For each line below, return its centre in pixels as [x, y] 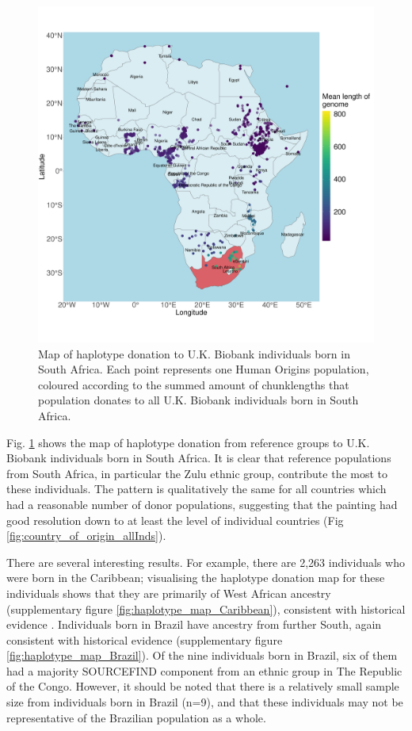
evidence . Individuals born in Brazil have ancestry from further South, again [194, 624]
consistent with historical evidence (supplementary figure [145, 639]
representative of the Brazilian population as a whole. [136, 717]
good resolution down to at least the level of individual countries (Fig [175, 520]
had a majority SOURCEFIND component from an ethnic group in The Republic [204, 670]
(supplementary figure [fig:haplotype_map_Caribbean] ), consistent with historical [206, 609]
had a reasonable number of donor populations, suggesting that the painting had [202, 504]
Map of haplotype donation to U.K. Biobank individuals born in [194, 353]
